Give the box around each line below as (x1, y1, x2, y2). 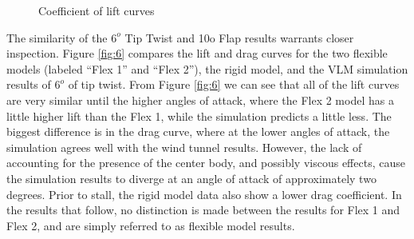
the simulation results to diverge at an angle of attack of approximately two (6, 169, 377, 186)
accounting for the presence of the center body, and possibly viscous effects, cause (6, 154, 405, 171)
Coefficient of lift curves (38, 2, 155, 18)
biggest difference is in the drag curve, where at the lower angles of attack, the (6, 123, 390, 140)
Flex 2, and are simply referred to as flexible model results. (6, 217, 295, 233)
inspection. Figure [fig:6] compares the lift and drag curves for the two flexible (6, 45, 388, 62)
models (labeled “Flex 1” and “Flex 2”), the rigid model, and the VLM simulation (6, 60, 408, 77)
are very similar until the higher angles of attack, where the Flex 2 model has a (6, 91, 394, 108)
